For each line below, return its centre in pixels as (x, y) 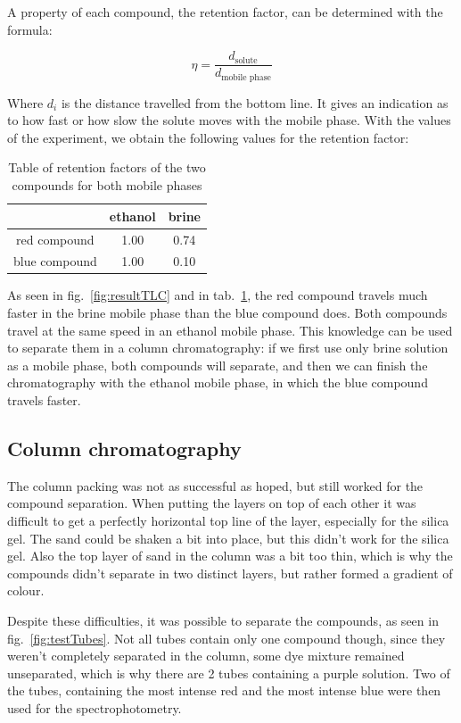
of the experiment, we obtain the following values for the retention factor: (208, 137)
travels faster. (44, 400)
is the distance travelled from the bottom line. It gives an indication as (255, 102)
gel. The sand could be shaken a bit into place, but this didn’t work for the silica (228, 538)
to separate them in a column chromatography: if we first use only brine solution (228, 348)
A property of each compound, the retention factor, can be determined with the (225, 12)
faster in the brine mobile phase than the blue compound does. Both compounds (227, 313)
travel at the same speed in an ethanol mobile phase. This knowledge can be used (230, 330)
